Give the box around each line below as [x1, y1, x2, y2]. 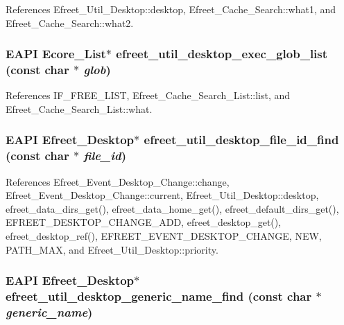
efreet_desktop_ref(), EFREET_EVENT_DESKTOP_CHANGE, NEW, [6, 229, 322, 243]
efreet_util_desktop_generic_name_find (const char [6, 288, 312, 305]
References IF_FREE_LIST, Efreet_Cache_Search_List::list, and [6, 88, 291, 103]
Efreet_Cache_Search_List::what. [6, 101, 153, 116]
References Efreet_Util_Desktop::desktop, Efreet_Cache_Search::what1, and [6, 2, 336, 16]
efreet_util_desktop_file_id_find [144, 131, 339, 148]
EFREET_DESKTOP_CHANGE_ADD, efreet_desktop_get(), [6, 215, 282, 229]
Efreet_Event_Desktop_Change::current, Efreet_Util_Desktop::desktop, [6, 188, 319, 202]
